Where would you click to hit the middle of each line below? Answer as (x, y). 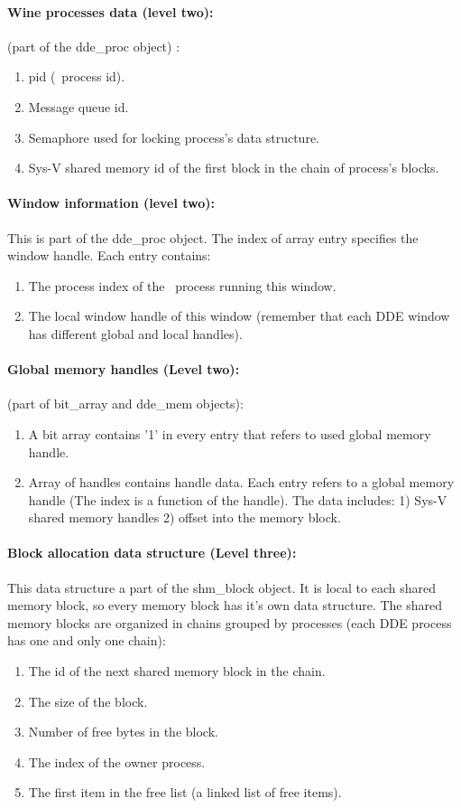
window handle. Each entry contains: (109, 255)
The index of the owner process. (117, 761)
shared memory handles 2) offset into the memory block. (184, 517)
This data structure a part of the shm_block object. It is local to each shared (221, 587)
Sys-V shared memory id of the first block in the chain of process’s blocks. (234, 168)
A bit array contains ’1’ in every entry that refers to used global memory (230, 433)
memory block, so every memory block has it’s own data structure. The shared (225, 605)
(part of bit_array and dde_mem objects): (125, 404)
